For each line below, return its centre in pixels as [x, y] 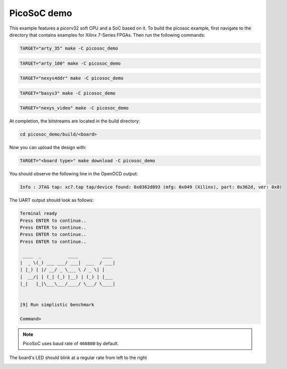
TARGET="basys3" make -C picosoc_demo [68, 93]
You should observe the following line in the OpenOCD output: [74, 174]
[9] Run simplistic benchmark [57, 305]
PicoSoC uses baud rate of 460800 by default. [71, 343]
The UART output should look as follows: [52, 200]
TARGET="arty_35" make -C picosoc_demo [69, 48]
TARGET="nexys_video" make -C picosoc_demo [74, 108]
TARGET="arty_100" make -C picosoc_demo [70, 63]
